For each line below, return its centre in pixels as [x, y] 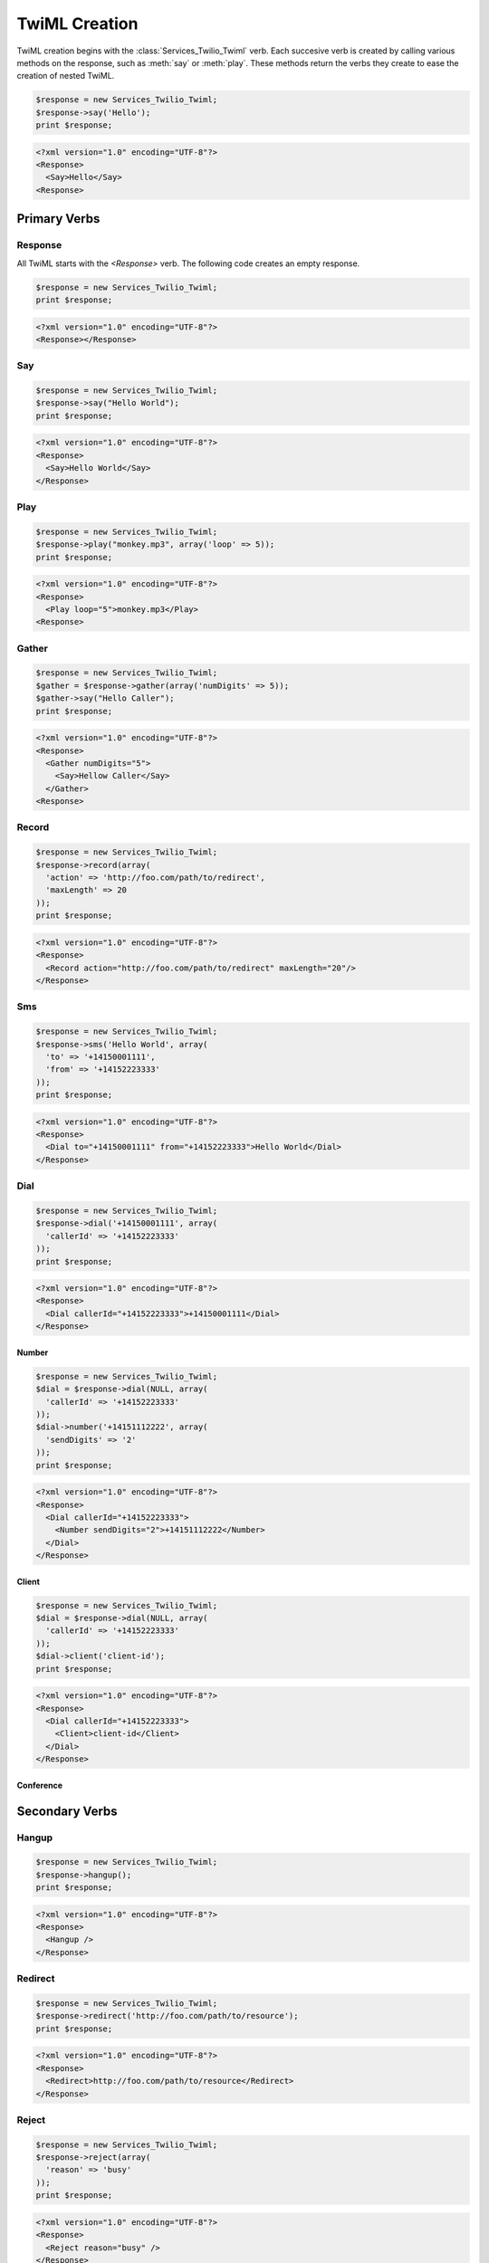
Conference [40, 1785]
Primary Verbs [58, 219]
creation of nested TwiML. [66, 76]
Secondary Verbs [67, 1811]
